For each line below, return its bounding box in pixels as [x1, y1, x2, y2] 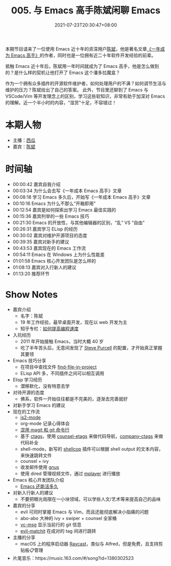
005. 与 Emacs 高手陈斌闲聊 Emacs [11, 5, 161, 16]
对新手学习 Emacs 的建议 [12, 402, 65, 408]
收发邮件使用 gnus [20, 464, 60, 470]
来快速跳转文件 [20, 452, 52, 458]
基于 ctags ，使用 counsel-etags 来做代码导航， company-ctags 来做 [20, 433, 163, 439]
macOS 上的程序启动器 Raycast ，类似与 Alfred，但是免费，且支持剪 [20, 540, 163, 547]
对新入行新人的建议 [12, 489, 54, 496]
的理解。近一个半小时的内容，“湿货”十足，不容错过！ [5, 99, 117, 105]
